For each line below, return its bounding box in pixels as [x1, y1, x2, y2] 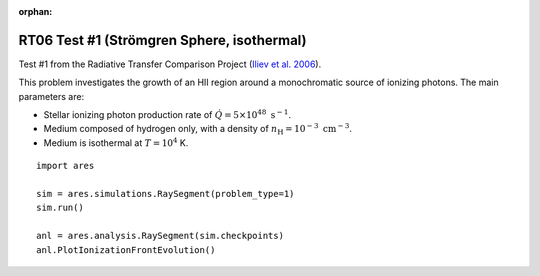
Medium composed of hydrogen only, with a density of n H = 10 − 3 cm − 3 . [43, 121, 352, 137]
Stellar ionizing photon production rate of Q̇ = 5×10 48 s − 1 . [43, 108, 292, 121]
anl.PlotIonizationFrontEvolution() [36, 244, 216, 255]
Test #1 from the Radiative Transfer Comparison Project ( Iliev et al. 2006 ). [18, 58, 322, 70]
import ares [36, 160, 95, 172]
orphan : [18, 6, 53, 17]
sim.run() [36, 202, 84, 214]
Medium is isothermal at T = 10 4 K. [43, 136, 189, 149]
